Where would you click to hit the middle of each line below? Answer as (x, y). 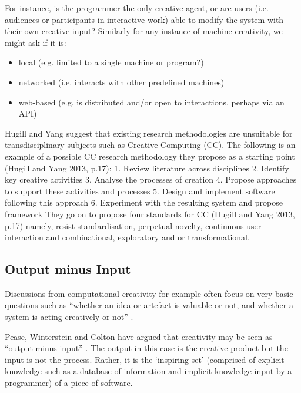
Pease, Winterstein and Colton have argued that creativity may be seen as (139, 336)
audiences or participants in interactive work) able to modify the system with (144, 19)
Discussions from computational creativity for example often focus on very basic (149, 293)
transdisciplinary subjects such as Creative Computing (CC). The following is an (150, 145)
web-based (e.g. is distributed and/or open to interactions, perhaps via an (151, 102)
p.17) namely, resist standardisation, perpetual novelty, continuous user (133, 225)
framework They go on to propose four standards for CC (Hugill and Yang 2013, (150, 214)
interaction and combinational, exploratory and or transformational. (127, 237)
